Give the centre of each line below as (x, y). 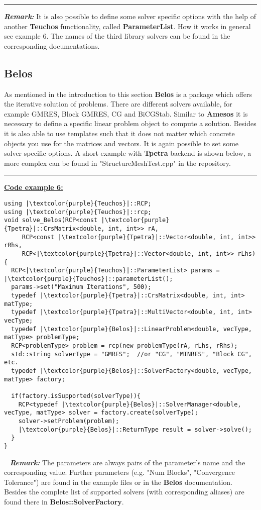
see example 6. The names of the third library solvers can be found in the (117, 36)
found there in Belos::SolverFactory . (64, 501)
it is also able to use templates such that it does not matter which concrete (119, 133)
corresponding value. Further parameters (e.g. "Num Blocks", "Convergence (119, 472)
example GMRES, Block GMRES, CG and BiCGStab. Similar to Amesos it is (126, 113)
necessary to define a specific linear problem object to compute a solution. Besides (130, 123)
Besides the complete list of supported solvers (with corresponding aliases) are (124, 492)
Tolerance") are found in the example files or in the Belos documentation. (118, 482)
